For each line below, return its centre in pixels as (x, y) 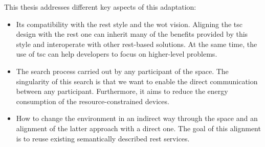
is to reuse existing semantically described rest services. (103, 138)
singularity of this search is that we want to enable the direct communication (137, 81)
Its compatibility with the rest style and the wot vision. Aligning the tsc (129, 24)
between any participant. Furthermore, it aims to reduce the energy (122, 91)
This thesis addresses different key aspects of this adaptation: (100, 7)
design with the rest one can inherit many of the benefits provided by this (132, 34)
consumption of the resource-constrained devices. (93, 101)
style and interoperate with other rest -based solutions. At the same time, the (137, 44)
